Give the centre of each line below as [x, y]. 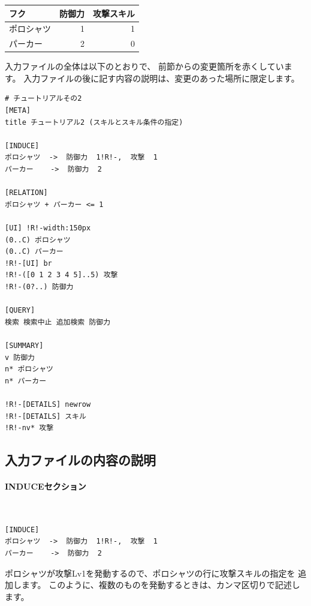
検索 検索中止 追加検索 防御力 [58, 322]
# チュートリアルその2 [43, 99]
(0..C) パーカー [34, 252]
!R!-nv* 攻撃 [29, 428]
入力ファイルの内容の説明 [80, 460]
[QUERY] [20, 310]
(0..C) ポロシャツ [38, 240]
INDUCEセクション [46, 486]
